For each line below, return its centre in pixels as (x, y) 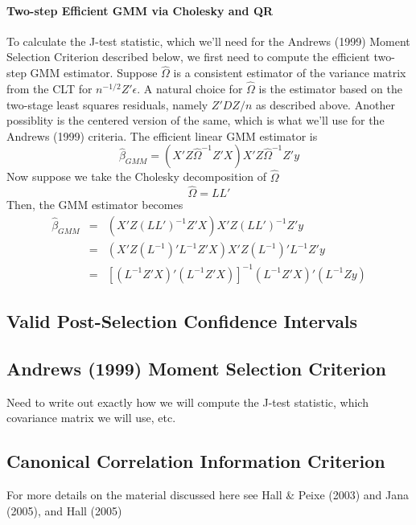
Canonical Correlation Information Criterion (196, 461)
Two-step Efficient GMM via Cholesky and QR (140, 10)
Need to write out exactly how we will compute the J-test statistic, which (187, 402)
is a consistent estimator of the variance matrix (290, 73)
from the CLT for (49, 89)
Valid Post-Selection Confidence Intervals (182, 321)
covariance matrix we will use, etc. (91, 418)
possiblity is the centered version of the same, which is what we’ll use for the (196, 120)
